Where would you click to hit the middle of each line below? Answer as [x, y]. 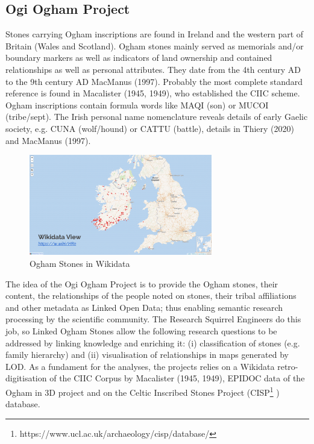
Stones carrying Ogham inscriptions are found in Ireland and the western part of [155, 34]
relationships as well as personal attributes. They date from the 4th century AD [153, 69]
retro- [288, 366]
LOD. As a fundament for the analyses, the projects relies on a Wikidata [140, 366]
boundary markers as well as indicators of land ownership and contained [139, 58]
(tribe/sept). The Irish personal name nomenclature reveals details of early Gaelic [157, 117]
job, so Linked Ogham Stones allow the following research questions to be [141, 330]
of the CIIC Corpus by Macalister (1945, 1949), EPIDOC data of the [177, 378]
